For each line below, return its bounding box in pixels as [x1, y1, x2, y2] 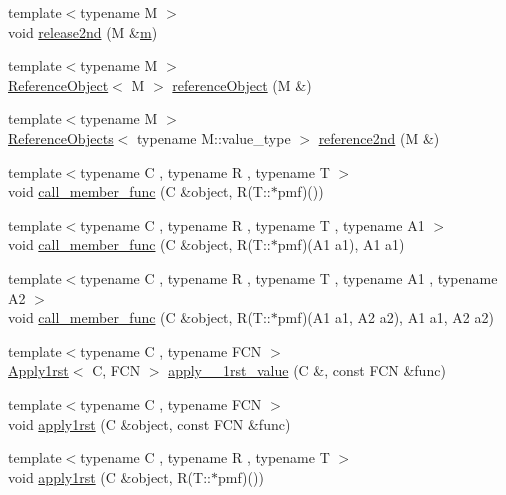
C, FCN [92, 360, 141, 381]
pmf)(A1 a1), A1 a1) [277, 234, 405, 255]
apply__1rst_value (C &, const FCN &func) [168, 360, 446, 381]
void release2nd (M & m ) [8, 21, 158, 42]
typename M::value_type [137, 127, 291, 148]
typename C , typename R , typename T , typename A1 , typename [80, 267, 498, 288]
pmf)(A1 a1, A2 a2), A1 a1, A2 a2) [277, 307, 494, 328]
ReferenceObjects [8, 127, 114, 148]
